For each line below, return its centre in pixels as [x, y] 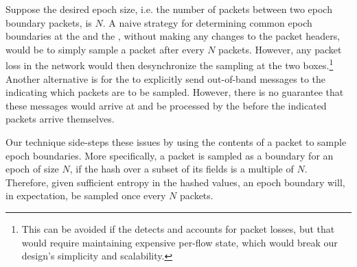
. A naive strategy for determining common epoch [207, 22]
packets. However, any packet [280, 49]
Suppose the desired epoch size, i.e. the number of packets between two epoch [169, 9]
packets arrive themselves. [60, 119]
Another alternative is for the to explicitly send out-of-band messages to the [165, 78]
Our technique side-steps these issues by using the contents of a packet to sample [176, 142]
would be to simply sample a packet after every [105, 49]
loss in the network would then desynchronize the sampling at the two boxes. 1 [170, 64]
